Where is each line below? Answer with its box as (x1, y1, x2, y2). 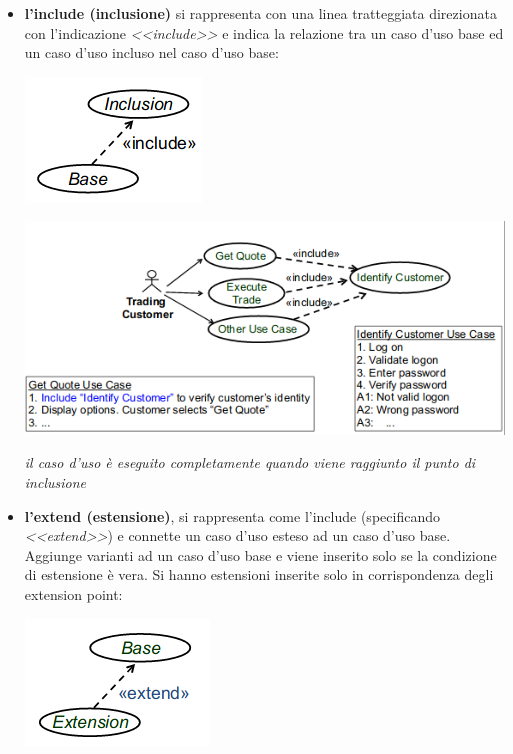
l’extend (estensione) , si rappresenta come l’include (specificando (24, 505, 440, 526)
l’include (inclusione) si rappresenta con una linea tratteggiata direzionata (24, 3, 497, 23)
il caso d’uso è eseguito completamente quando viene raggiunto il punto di (24, 452, 476, 473)
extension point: (24, 584, 123, 605)
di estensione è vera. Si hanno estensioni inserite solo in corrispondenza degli (24, 564, 494, 585)
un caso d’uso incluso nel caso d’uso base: (24, 42, 279, 63)
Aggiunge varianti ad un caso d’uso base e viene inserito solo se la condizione (24, 544, 497, 565)
